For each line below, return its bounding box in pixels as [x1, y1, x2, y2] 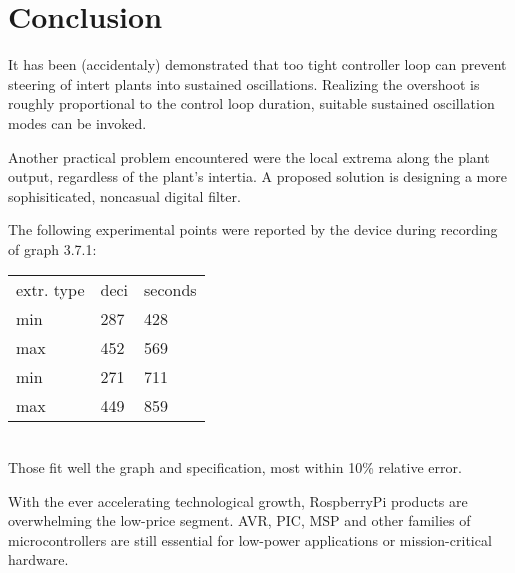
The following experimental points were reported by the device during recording [8, 219, 498, 240]
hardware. [8, 549, 69, 570]
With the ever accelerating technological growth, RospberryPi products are [8, 490, 468, 511]
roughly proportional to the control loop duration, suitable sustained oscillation [8, 93, 495, 114]
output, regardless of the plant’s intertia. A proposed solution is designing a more [8, 166, 507, 187]
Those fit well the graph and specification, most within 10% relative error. [8, 457, 462, 478]
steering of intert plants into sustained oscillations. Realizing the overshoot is [8, 73, 480, 94]
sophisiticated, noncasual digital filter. [8, 185, 241, 206]
